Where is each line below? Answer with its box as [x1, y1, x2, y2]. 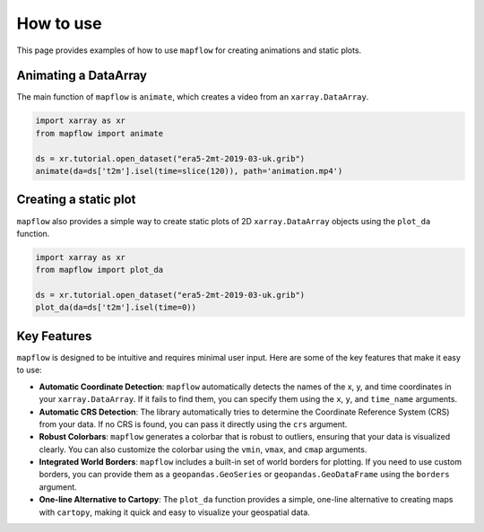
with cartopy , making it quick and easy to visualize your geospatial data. [39, 507, 311, 518]
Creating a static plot [16, 192, 136, 207]
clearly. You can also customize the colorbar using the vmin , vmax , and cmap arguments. [39, 444, 367, 455]
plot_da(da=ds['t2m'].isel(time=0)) [35, 302, 197, 313]
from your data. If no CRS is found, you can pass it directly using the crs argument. [39, 418, 348, 430]
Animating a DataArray [16, 68, 148, 83]
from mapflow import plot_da [35, 265, 164, 275]
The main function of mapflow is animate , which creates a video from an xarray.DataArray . [16, 92, 369, 102]
